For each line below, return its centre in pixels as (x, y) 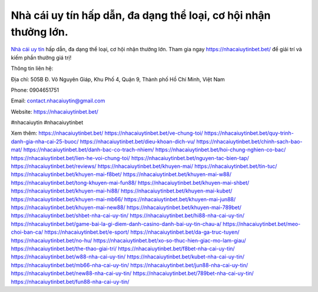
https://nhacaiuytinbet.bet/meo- (262, 224)
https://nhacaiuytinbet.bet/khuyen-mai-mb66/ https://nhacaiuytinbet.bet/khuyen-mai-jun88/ (123, 199)
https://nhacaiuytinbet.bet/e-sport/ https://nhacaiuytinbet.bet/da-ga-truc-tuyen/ (142, 232)
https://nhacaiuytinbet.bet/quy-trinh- (249, 133)
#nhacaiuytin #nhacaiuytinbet (47, 122)
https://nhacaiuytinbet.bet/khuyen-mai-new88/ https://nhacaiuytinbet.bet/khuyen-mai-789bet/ (126, 207)
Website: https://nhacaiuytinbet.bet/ (54, 111)
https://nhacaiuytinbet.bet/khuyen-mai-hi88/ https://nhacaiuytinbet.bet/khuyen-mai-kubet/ (122, 191)
